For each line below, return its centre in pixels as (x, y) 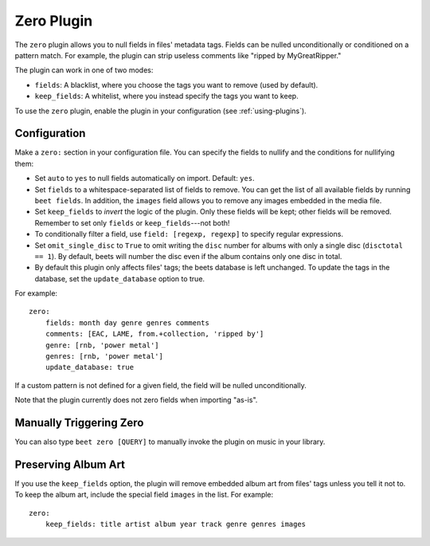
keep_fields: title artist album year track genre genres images (176, 524)
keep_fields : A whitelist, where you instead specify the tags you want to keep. (166, 96)
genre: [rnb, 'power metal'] (102, 345)
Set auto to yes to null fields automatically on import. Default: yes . (145, 179)
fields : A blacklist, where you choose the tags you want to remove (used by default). (176, 84)
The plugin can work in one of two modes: (84, 70)
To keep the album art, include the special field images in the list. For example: (144, 495)
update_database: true (90, 367)
